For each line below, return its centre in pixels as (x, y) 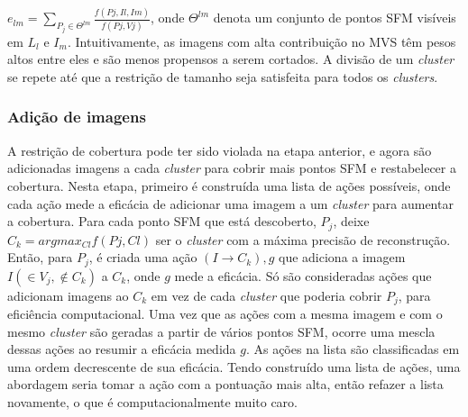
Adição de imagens (77, 117)
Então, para (40, 257)
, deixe (351, 221)
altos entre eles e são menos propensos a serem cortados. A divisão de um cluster (231, 59)
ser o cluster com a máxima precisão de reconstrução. (303, 239)
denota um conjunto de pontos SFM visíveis (335, 18)
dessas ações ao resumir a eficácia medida (122, 349)
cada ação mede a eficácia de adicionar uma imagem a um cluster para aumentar (230, 203)
